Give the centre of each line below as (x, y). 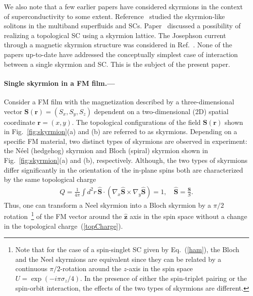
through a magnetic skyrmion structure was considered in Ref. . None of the (118, 45)
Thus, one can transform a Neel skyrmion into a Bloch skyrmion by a (108, 205)
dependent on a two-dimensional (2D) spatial (161, 111)
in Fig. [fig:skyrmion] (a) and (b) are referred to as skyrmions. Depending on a (121, 131)
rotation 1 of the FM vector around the (63, 215)
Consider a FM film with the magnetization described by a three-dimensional (119, 101)
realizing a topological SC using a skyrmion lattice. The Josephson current (115, 35)
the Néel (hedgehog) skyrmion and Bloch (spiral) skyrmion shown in (106, 150)
